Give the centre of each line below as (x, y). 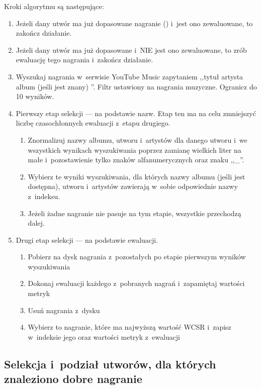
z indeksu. (44, 196)
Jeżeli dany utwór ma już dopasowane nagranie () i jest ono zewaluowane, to (134, 23)
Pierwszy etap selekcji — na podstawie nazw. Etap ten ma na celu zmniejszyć (136, 113)
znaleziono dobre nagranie (73, 379)
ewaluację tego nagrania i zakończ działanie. (84, 60)
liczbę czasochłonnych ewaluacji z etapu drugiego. (93, 123)
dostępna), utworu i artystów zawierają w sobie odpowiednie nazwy (133, 186)
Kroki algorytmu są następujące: (54, 6)
